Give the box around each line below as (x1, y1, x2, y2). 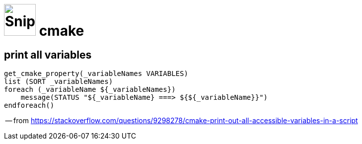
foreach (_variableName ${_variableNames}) (4, 85, 176, 94)
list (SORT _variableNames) (4, 77, 113, 86)
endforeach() (4, 101, 55, 110)
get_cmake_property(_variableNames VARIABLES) (4, 70, 188, 78)
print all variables (4, 48, 92, 61)
